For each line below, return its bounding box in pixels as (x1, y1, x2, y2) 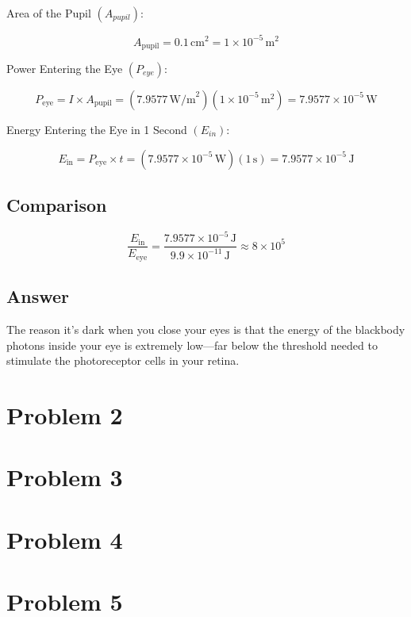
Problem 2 (6, 398, 123, 431)
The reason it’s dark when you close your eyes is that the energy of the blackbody (6, 320, 405, 337)
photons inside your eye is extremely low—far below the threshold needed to (6, 336, 378, 353)
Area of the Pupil (6, 5, 91, 21)
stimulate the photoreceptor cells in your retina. (6, 352, 240, 369)
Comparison (6, 192, 107, 217)
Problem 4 (6, 523, 123, 555)
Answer (6, 284, 70, 308)
